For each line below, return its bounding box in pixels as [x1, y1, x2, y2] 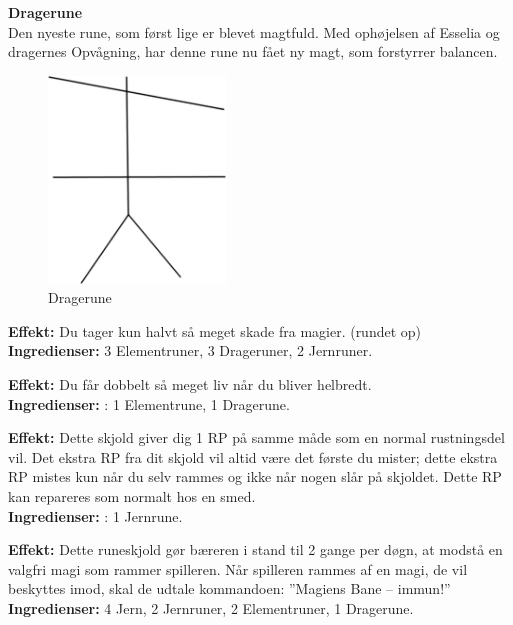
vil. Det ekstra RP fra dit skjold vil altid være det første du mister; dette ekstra [8, 446, 498, 467]
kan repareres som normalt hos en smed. [8, 485, 256, 506]
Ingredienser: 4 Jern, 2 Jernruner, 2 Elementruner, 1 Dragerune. [8, 597, 414, 618]
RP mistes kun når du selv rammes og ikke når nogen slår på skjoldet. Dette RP [8, 466, 502, 487]
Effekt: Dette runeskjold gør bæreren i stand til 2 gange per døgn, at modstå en [8, 539, 503, 560]
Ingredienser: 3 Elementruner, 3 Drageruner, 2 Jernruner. [8, 340, 373, 361]
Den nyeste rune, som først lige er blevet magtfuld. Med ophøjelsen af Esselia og [8, 21, 500, 42]
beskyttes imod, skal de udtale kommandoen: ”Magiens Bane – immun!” [8, 578, 451, 599]
